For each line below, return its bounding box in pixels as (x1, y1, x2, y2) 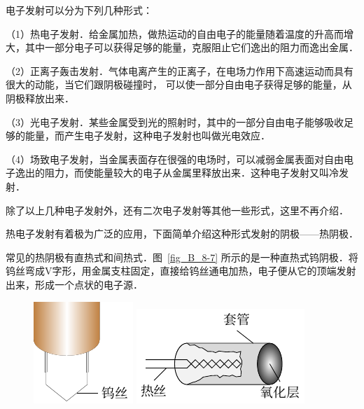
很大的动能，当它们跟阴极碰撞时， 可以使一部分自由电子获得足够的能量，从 (6, 77, 352, 92)
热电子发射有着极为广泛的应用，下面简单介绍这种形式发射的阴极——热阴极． (6, 226, 358, 241)
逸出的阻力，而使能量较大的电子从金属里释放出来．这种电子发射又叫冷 (15, 165, 339, 180)
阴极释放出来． (6, 90, 74, 105)
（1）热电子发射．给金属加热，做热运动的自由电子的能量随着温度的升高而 (6, 26, 344, 41)
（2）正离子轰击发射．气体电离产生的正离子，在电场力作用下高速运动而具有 (6, 63, 353, 78)
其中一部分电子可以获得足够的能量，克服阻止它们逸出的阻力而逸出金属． (24, 40, 358, 55)
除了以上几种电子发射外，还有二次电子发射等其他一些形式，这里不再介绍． (6, 202, 349, 217)
